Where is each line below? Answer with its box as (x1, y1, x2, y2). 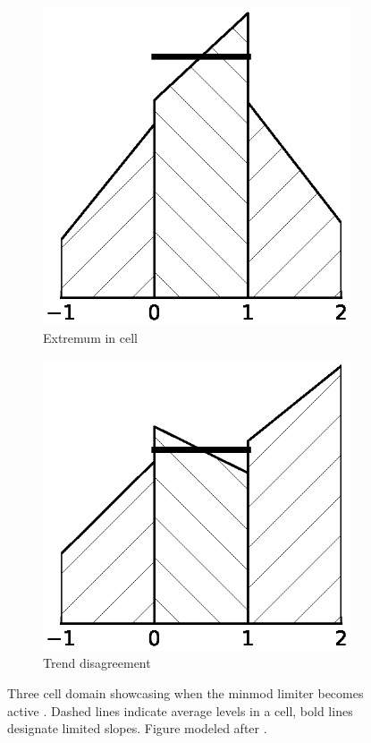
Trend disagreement (43, 653, 151, 672)
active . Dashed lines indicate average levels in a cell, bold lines (7, 701, 353, 720)
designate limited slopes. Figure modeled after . (7, 719, 267, 738)
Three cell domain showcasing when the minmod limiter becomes (7, 683, 364, 702)
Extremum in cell (43, 329, 139, 347)
